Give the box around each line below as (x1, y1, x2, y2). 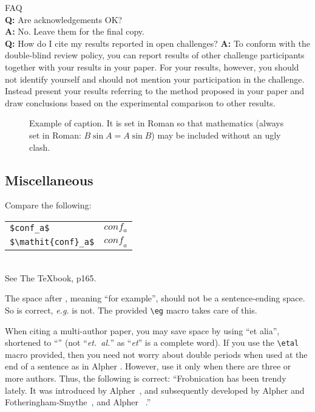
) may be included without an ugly (151, 128, 281, 141)
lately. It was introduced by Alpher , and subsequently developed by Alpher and (5, 383, 305, 396)
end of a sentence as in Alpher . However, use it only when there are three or (5, 360, 291, 373)
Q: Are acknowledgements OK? (5, 13, 123, 26)
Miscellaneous (5, 170, 93, 189)
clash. (29, 140, 50, 153)
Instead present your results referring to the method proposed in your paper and (5, 84, 305, 97)
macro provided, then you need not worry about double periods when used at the (5, 348, 308, 360)
